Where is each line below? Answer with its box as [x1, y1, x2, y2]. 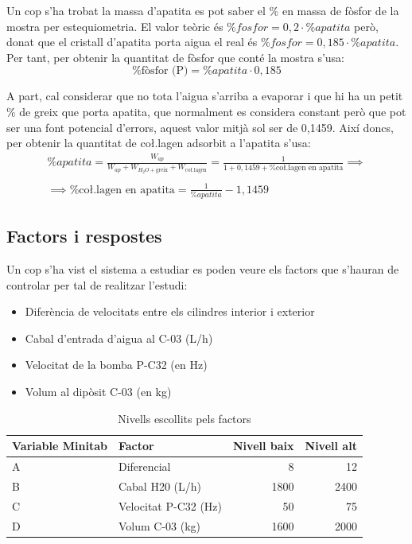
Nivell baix [233, 437, 294, 454]
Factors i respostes [6, 223, 162, 248]
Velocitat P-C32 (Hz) [118, 497, 223, 514]
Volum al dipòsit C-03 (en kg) [25, 383, 172, 400]
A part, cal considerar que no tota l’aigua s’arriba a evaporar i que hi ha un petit [6, 87, 403, 104]
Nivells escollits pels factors [118, 410, 251, 426]
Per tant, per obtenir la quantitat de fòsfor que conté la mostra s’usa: [6, 49, 344, 65]
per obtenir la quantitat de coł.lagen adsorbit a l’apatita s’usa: [6, 134, 311, 151]
